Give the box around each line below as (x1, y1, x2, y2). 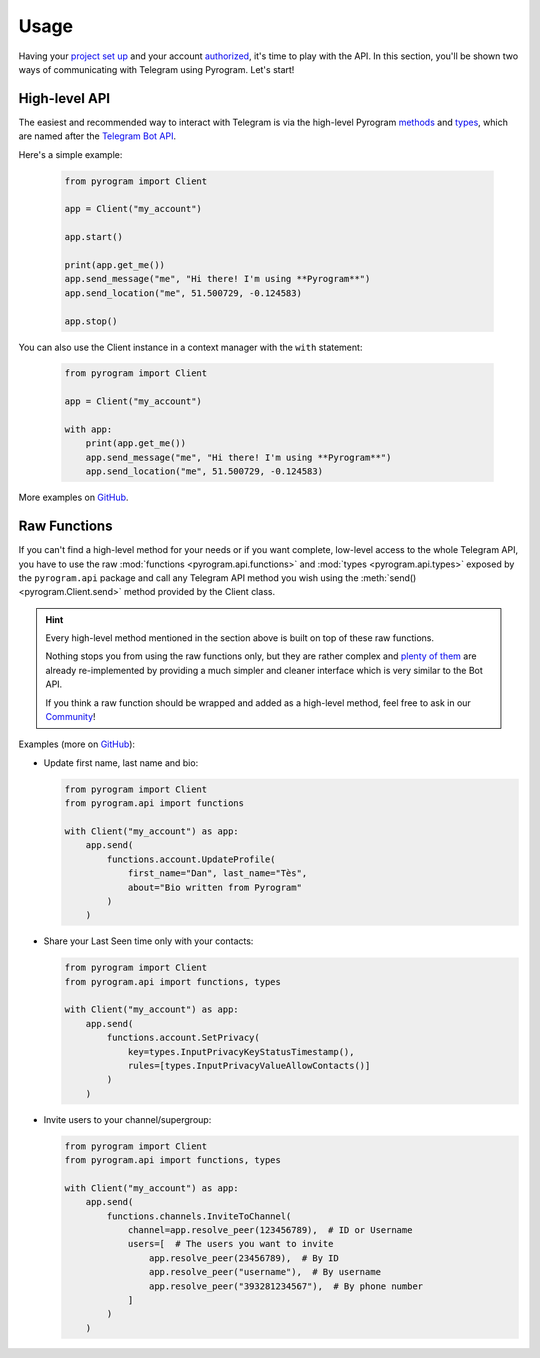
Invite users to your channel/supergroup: (43, 1113, 212, 1125)
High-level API (18, 90, 110, 107)
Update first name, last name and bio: (43, 756, 199, 769)
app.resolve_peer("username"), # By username (148, 1266, 382, 1278)
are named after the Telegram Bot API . (18, 130, 177, 142)
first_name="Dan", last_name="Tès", (127, 868, 308, 879)
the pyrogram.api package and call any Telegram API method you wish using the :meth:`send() (18, 571, 417, 584)
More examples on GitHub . (18, 491, 129, 504)
